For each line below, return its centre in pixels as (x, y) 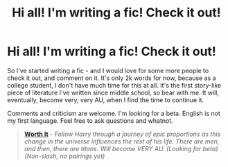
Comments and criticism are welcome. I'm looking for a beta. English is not (114, 113)
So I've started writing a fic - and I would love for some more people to (108, 70)
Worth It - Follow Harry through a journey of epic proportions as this (122, 134)
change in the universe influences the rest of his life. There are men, (122, 141)
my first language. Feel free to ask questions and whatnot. (90, 120)
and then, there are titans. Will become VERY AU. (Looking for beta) (121, 148)
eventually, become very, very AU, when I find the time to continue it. (106, 100)
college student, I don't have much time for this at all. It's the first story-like (114, 85)
